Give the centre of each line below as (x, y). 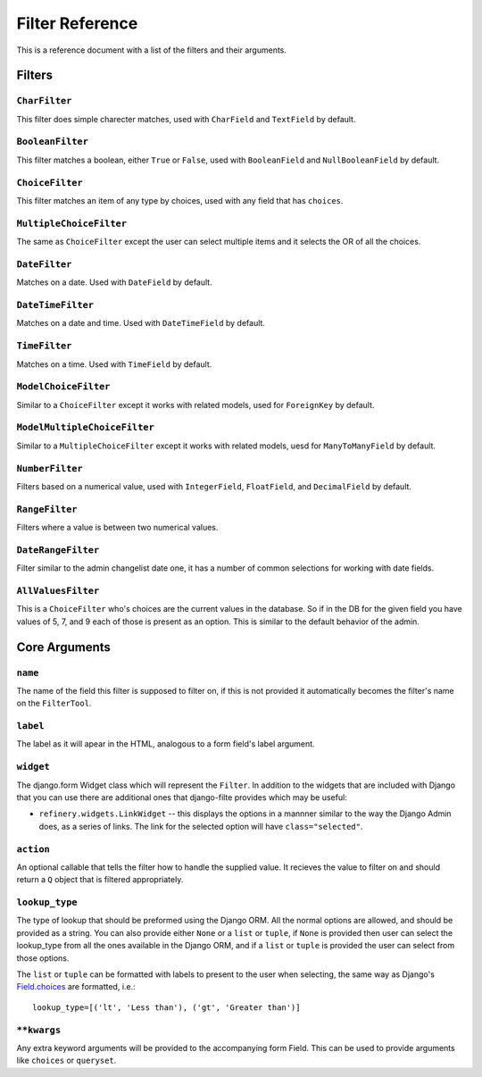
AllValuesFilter (58, 591)
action (33, 849)
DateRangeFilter (58, 550)
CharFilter (44, 101)
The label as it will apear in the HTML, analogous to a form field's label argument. (166, 744)
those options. (43, 958)
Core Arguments (64, 647)
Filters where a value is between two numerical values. (117, 528)
